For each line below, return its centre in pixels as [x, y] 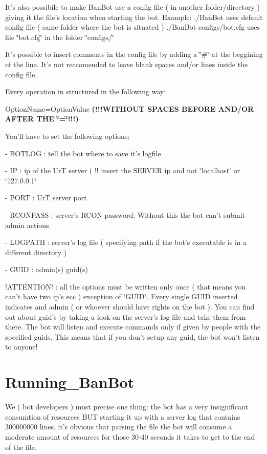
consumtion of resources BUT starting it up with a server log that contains [123, 416]
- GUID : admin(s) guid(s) [47, 269]
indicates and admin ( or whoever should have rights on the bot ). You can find [130, 307]
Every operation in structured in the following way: [86, 91]
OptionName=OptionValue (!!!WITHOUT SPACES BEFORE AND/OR [130, 108]
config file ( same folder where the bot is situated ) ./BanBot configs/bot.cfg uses [132, 27]
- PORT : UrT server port [46, 198]
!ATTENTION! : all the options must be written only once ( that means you [126, 286]
